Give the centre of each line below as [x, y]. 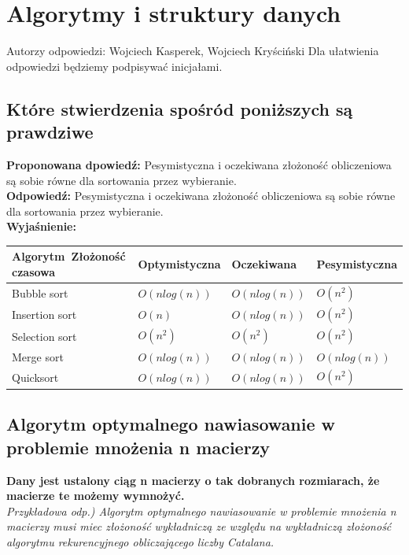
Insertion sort [44, 314]
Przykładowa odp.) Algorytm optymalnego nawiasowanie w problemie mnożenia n [201, 511]
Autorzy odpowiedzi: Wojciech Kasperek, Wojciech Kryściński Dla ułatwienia [193, 51]
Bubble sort [40, 293]
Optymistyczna [179, 264]
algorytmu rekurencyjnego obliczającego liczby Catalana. [140, 541]
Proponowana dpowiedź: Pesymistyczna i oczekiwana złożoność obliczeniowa [199, 164]
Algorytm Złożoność [69, 256]
